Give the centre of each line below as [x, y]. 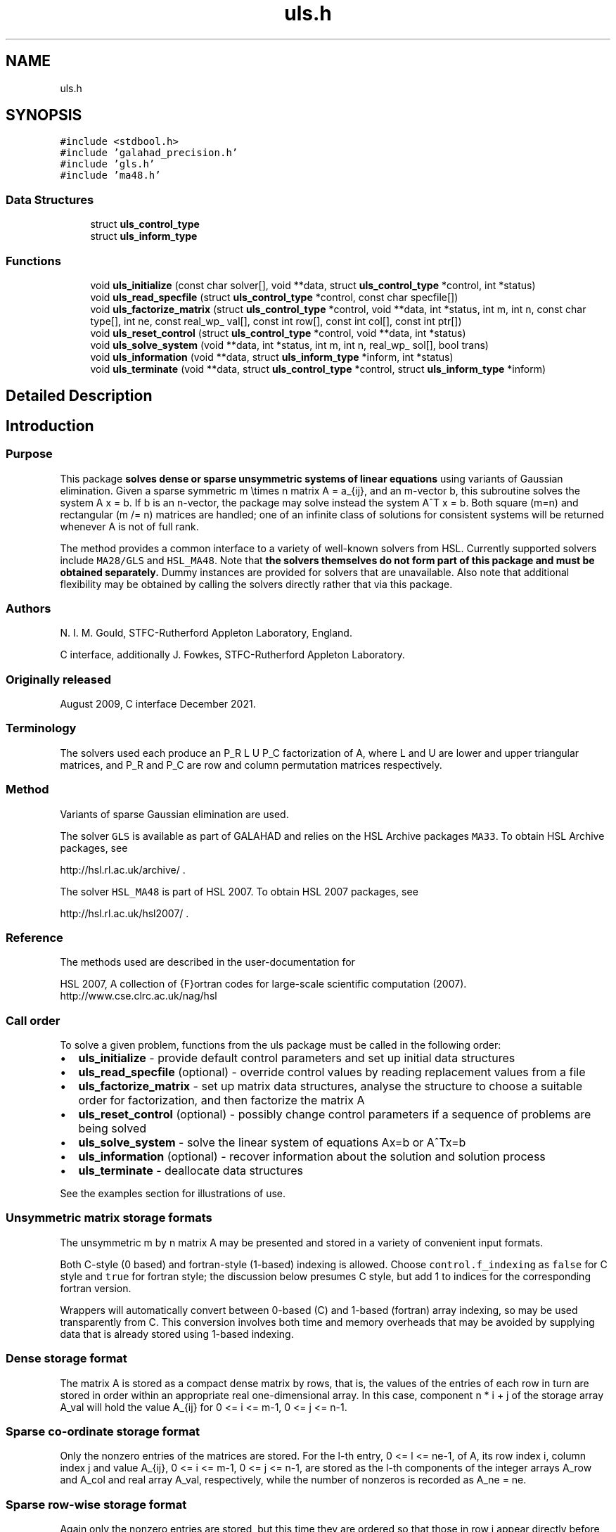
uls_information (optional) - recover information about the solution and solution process [312, 1157]
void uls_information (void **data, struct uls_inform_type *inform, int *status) [272, 357]
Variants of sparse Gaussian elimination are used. [174, 814]
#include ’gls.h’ [108, 164]
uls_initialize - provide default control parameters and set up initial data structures [297, 1058]
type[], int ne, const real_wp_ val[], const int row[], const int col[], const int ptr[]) [276, 321]
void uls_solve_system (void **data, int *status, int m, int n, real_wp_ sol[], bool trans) [289, 345]
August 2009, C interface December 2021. [158, 704]
